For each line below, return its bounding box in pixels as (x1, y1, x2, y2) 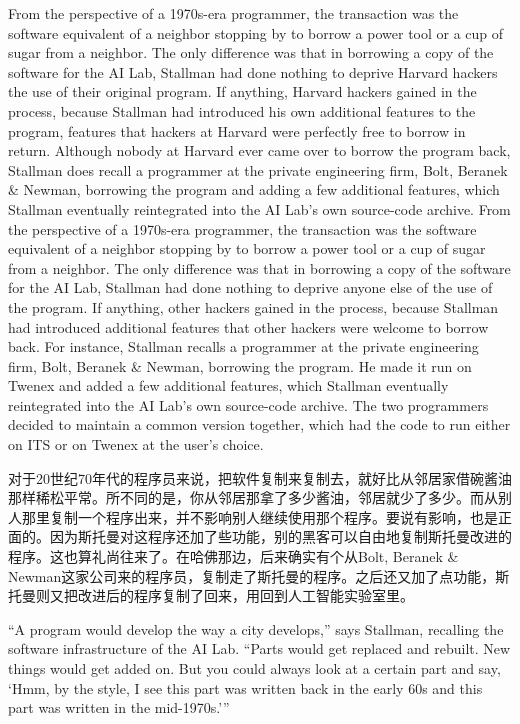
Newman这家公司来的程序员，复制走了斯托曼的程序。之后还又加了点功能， (8, 565, 496, 586)
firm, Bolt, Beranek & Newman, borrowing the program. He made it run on (8, 355, 472, 376)
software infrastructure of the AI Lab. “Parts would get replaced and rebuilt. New (8, 638, 511, 659)
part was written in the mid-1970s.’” (8, 697, 230, 718)
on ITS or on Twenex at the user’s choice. (8, 434, 264, 455)
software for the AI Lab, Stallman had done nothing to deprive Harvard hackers (8, 61, 498, 82)
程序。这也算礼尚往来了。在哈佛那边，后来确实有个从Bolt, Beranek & (8, 546, 459, 567)
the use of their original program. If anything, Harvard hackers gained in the (8, 81, 477, 102)
